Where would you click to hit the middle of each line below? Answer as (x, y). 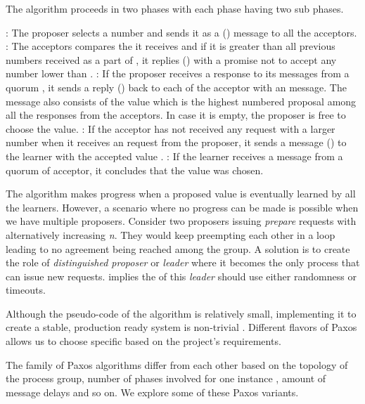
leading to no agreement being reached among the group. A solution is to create (178, 248)
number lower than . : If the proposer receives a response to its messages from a (178, 73)
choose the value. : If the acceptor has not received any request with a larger (171, 128)
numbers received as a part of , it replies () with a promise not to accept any (171, 59)
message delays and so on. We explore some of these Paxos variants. (152, 392)
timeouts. (26, 290)
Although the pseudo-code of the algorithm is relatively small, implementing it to (181, 313)
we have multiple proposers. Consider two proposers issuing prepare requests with (181, 221)
